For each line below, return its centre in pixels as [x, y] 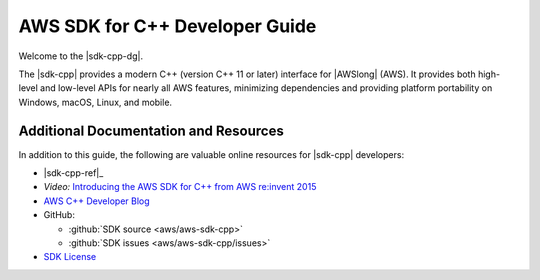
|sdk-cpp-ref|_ [73, 173]
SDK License [70, 257]
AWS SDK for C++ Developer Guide [167, 26]
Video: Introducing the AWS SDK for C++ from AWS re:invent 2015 [180, 187]
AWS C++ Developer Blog [96, 201]
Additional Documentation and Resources [151, 130]
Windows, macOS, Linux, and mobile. [95, 102]
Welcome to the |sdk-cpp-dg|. [81, 56]
